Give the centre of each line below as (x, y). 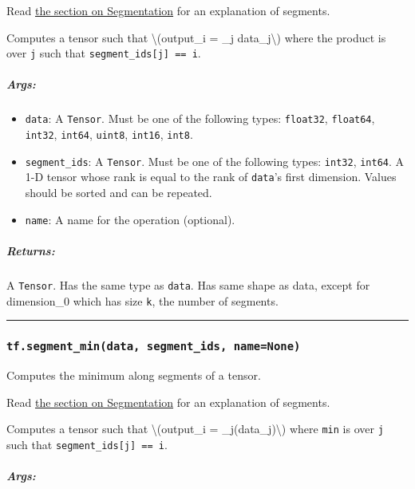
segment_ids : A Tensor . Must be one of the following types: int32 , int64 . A (215, 161)
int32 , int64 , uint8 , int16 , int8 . (109, 134)
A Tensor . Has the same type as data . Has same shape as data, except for (188, 284)
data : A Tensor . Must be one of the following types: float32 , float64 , (200, 118)
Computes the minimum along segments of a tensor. (134, 375)
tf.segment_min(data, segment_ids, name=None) (154, 347)
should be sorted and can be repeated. (119, 193)
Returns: (31, 250)
